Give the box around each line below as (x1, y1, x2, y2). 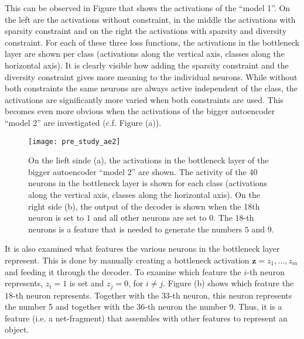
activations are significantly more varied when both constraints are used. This (5, 93, 283, 105)
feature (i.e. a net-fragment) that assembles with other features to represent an (5, 311, 288, 324)
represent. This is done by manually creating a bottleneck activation (5, 254, 250, 266)
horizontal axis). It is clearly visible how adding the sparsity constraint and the (5, 59, 289, 71)
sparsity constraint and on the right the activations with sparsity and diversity (5, 25, 287, 37)
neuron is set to (28, 211, 84, 224)
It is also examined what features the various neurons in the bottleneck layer (5, 242, 280, 255)
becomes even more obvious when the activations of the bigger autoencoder (5, 105, 275, 117)
